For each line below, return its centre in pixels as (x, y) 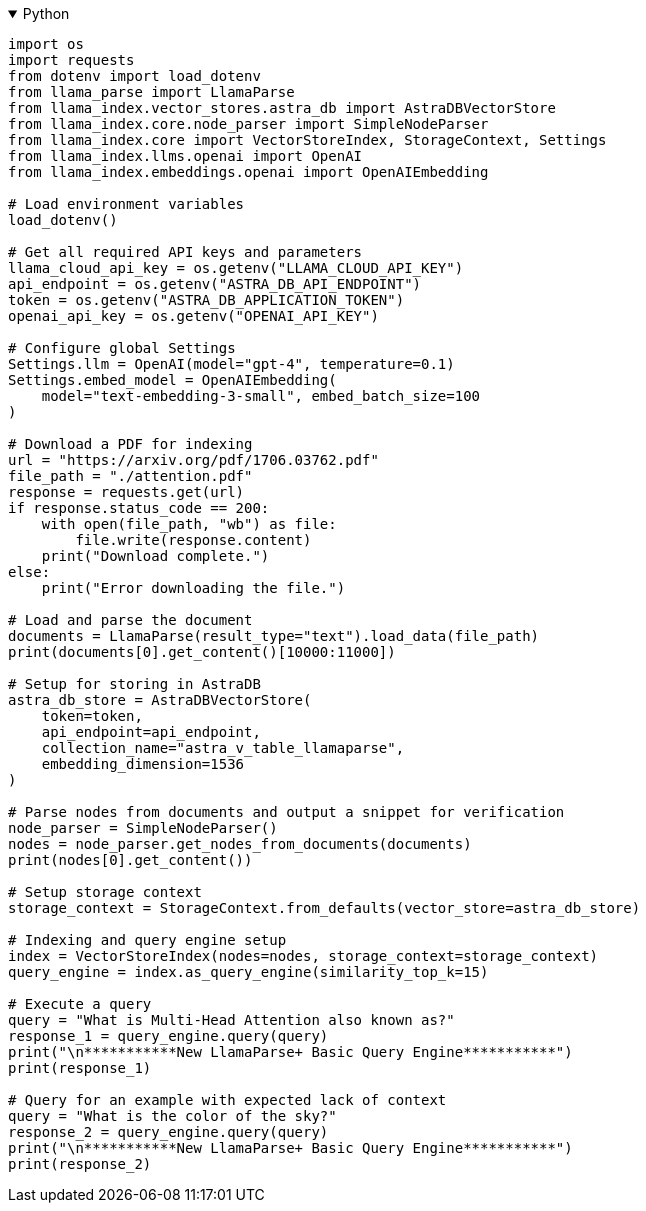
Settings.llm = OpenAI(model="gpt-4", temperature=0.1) (231, 364)
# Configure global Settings (122, 348)
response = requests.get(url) (126, 492)
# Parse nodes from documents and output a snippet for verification (286, 812)
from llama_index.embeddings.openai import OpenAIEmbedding (248, 172)
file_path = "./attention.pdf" (130, 476)
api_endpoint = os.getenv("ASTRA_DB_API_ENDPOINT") (215, 284)
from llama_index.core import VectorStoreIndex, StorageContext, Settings (307, 140)
